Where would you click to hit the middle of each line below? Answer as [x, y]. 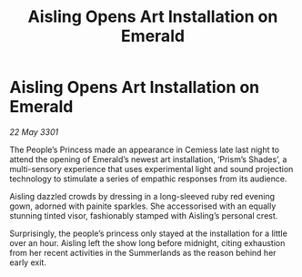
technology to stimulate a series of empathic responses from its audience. [148, 179]
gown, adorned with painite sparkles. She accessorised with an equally [143, 206]
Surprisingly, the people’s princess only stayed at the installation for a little [149, 233]
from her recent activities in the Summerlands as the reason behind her [143, 252]
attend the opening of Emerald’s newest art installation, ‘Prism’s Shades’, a [148, 159]
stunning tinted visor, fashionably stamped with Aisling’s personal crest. [144, 215]
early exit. [28, 262]
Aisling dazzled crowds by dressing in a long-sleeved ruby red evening [142, 196]
